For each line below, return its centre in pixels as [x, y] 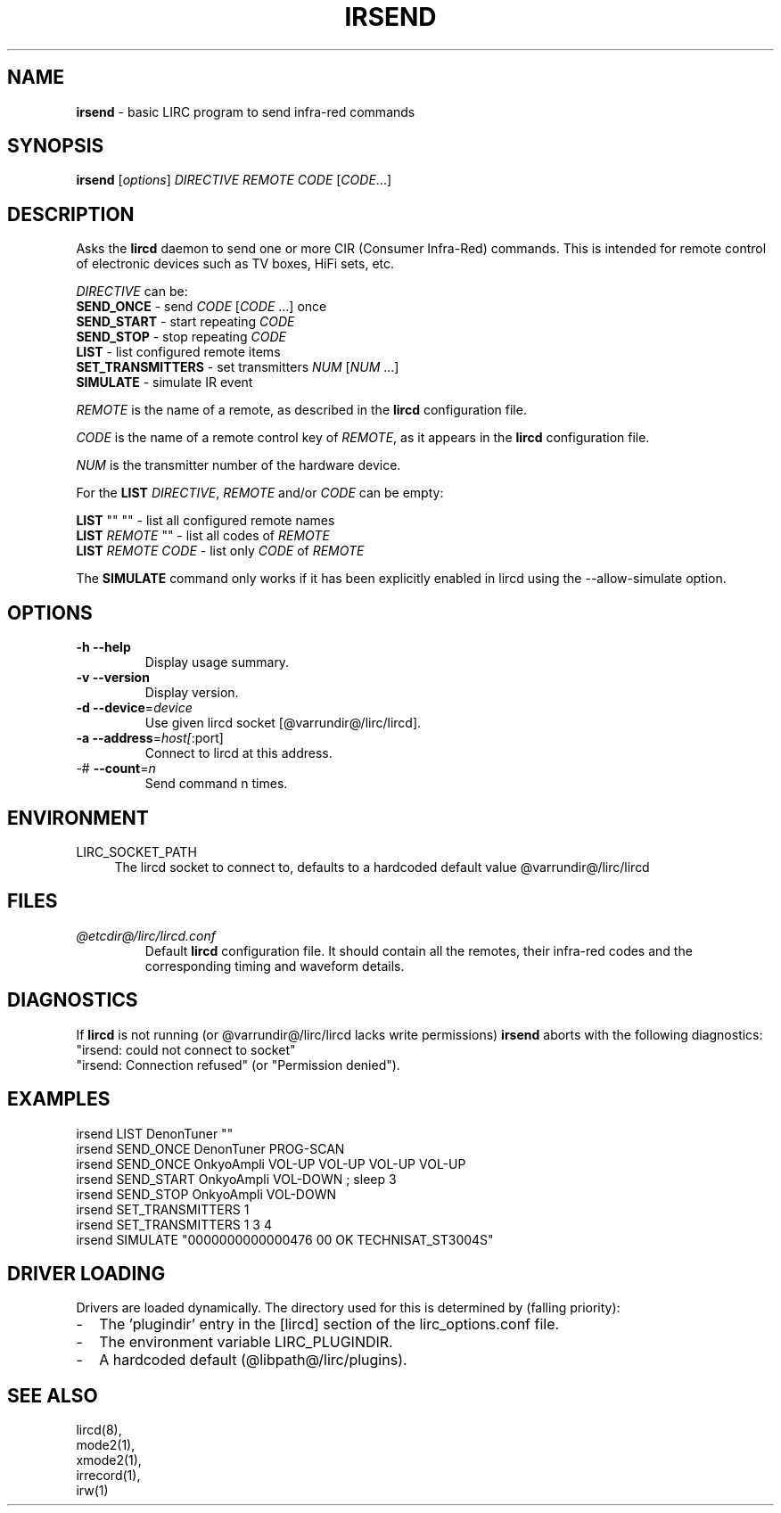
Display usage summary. [217, 662]
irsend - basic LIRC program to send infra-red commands [246, 111]
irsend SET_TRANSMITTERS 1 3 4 [174, 1224]
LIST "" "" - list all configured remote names [206, 521]
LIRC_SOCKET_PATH [136, 851]
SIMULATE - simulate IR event [164, 382]
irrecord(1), [108, 1476]
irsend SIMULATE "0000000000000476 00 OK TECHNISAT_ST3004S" [285, 1239]
